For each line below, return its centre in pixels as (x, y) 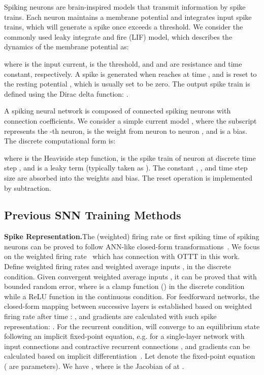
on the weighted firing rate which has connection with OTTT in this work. (122, 256)
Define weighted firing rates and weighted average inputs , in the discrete (118, 266)
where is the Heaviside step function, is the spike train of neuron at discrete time (130, 157)
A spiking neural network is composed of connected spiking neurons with (118, 111)
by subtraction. (28, 187)
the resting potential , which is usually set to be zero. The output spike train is (127, 84)
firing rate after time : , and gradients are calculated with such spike (110, 316)
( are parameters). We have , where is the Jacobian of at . (94, 366)
